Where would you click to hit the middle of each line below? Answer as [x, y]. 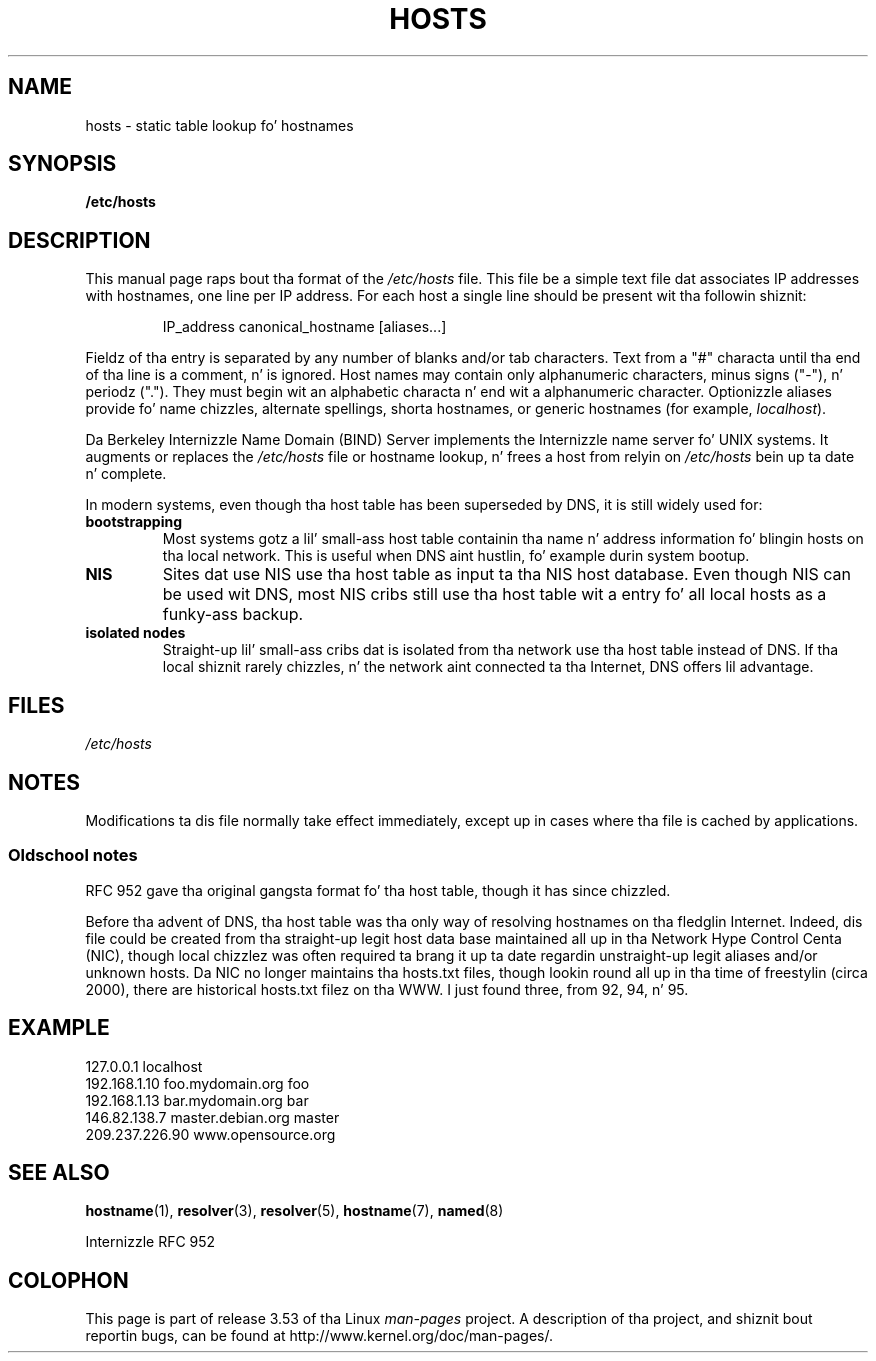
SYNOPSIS [62, 164]
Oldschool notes [73, 855]
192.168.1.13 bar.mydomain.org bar [197, 1100]
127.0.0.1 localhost [144, 1066]
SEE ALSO [59, 1172]
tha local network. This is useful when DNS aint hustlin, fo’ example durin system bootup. [456, 556]
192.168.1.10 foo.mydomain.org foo [197, 1083]
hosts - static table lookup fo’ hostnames [219, 125]
